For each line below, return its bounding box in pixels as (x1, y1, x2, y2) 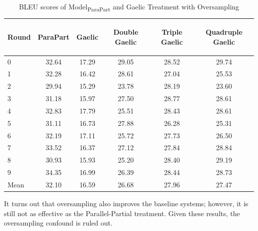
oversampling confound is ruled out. (4, 218, 113, 228)
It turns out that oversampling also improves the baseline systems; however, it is (4, 198, 249, 209)
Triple (161, 27, 183, 37)
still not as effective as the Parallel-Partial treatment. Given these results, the (4, 208, 240, 218)
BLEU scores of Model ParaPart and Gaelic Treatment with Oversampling (19, 1, 239, 13)
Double (113, 27, 138, 37)
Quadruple (205, 27, 243, 37)
